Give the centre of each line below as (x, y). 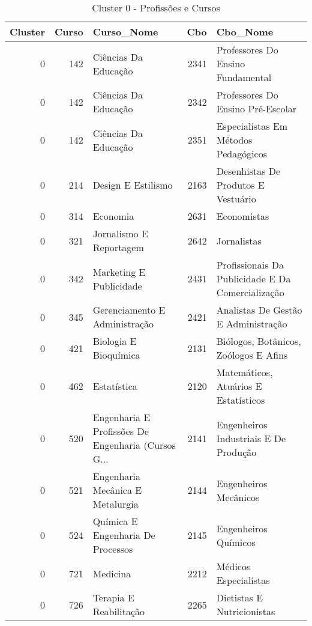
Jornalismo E (120, 233)
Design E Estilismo (133, 185)
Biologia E (115, 341)
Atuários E (239, 386)
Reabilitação (119, 611)
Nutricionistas (246, 611)
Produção (236, 452)
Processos (113, 549)
